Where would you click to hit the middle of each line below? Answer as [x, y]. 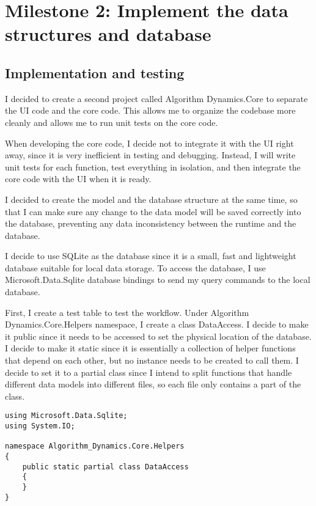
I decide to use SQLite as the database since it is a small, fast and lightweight [151, 256]
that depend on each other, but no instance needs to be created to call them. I [152, 360]
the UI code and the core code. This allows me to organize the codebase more [150, 110]
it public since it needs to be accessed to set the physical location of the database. [158, 336]
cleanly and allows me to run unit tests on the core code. [112, 122]
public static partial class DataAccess [105, 467]
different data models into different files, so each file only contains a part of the [153, 384]
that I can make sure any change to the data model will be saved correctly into [153, 211]
